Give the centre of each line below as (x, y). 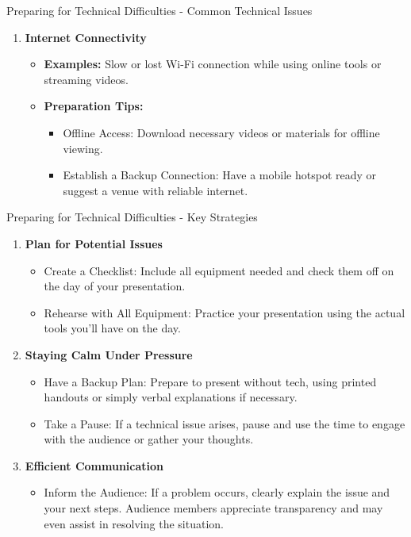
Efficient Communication (94, 465)
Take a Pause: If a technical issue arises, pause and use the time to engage (225, 423)
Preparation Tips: (94, 106)
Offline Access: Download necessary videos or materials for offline (221, 132)
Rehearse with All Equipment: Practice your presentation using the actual (225, 312)
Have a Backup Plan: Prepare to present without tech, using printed (210, 381)
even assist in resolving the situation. (134, 523)
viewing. (83, 148)
